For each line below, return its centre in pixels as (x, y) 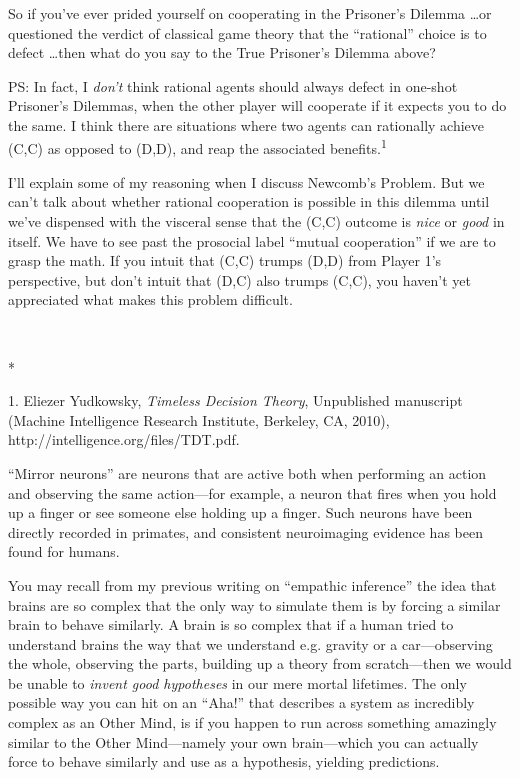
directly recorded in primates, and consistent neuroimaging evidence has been (245, 531)
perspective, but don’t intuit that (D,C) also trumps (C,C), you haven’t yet (239, 279)
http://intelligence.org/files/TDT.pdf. (124, 439)
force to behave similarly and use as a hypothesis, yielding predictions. (224, 761)
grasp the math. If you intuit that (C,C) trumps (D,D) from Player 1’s (225, 260)
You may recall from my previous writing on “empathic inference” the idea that (252, 584)
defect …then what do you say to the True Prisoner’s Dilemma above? (222, 52)
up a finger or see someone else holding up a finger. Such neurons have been (240, 512)
